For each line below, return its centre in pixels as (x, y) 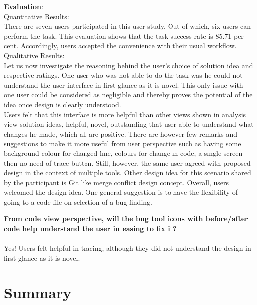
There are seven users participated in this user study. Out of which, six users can (127, 26)
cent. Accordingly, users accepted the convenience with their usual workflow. (120, 46)
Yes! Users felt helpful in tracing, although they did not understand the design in (128, 248)
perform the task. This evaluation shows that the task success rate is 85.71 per (124, 36)
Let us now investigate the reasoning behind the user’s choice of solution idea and (128, 65)
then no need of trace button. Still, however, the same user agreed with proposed (127, 163)
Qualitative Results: (34, 55)
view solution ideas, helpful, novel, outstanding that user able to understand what (129, 124)
